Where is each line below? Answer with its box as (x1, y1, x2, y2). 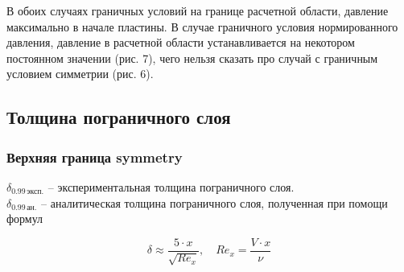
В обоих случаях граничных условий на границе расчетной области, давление (6, 2, 389, 19)
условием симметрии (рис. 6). (6, 65, 154, 82)
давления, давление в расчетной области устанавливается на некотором (6, 34, 355, 51)
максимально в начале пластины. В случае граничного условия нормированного (6, 18, 398, 35)
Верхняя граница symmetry (6, 146, 183, 167)
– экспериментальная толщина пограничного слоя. (47, 178, 295, 195)
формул (6, 210, 43, 227)
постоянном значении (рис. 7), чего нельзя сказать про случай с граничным (6, 49, 378, 66)
